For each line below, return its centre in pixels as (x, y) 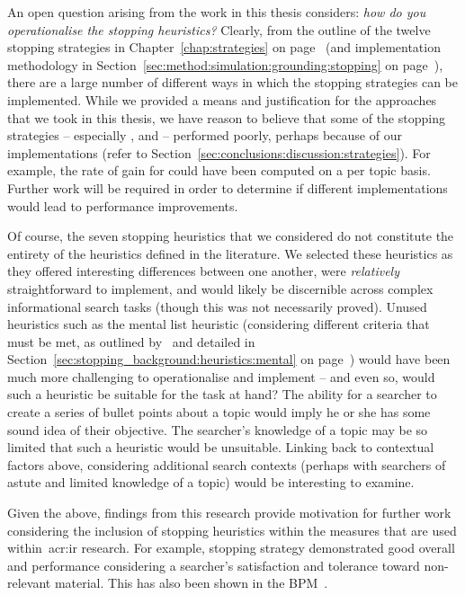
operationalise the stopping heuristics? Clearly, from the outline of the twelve (219, 29)
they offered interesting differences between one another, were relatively (203, 271)
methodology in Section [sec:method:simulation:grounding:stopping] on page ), (225, 64)
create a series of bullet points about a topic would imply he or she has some (219, 412)
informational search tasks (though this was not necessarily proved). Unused (217, 306)
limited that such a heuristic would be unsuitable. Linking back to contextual (221, 447)
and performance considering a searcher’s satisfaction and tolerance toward (214, 565)
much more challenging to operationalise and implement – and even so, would (221, 376)
